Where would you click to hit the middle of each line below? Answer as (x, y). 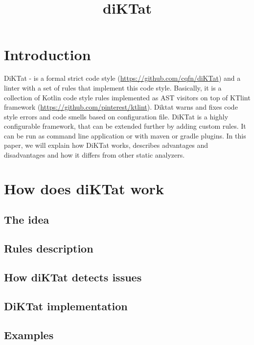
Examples (29, 334)
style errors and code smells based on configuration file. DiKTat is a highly (116, 116)
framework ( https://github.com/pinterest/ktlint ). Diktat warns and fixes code (121, 107)
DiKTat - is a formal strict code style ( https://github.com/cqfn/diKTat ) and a (122, 78)
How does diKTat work (84, 188)
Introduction (47, 55)
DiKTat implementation (66, 306)
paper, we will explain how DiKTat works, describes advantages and (106, 145)
